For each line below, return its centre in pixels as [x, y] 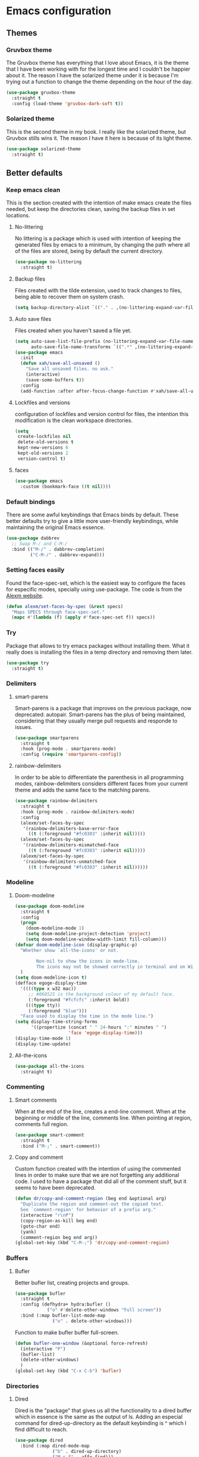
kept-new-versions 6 [43, 448]
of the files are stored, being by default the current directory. [89, 251]
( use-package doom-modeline [49, 906]
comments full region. [41, 1124]
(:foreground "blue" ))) [58, 1011]
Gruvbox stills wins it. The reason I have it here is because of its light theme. [99, 138]
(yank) [29, 1232]
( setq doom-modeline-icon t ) [51, 978]
